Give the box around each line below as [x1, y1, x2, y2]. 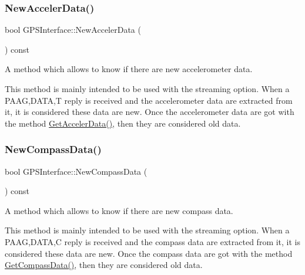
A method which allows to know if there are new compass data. [5, 204, 233, 216]
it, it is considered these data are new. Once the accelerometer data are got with [5, 106, 294, 118]
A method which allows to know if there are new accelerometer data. [5, 63, 253, 75]
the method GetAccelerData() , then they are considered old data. [5, 117, 241, 129]
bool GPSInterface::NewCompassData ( [5, 165, 148, 177]
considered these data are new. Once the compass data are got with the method [5, 247, 293, 259]
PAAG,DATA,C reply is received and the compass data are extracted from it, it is [5, 235, 301, 247]
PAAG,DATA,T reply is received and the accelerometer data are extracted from [5, 94, 293, 106]
